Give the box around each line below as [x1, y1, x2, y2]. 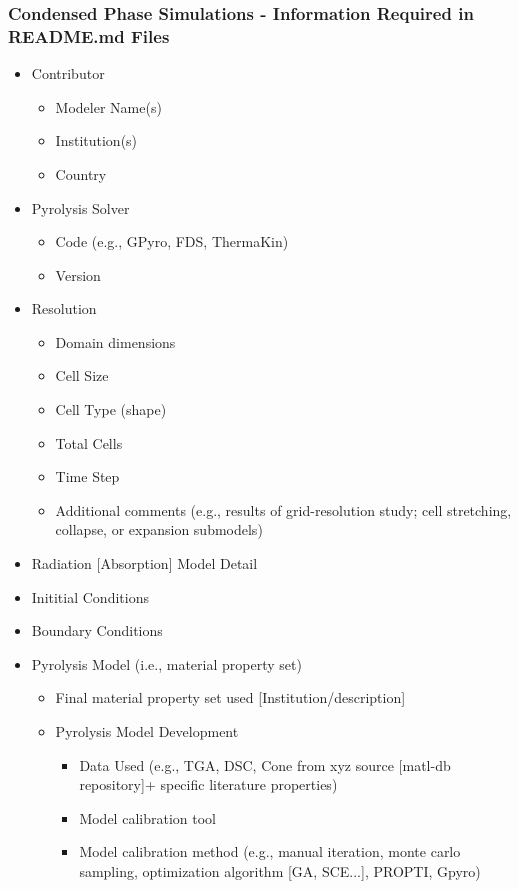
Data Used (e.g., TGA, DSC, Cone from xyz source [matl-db [79, 754, 451, 775]
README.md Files [8, 23, 170, 48]
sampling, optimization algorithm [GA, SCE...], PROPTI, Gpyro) [79, 860, 481, 881]
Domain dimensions [55, 331, 176, 352]
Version [55, 264, 101, 285]
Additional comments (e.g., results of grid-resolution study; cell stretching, [55, 499, 512, 520]
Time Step [55, 466, 120, 487]
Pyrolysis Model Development [55, 721, 239, 742]
